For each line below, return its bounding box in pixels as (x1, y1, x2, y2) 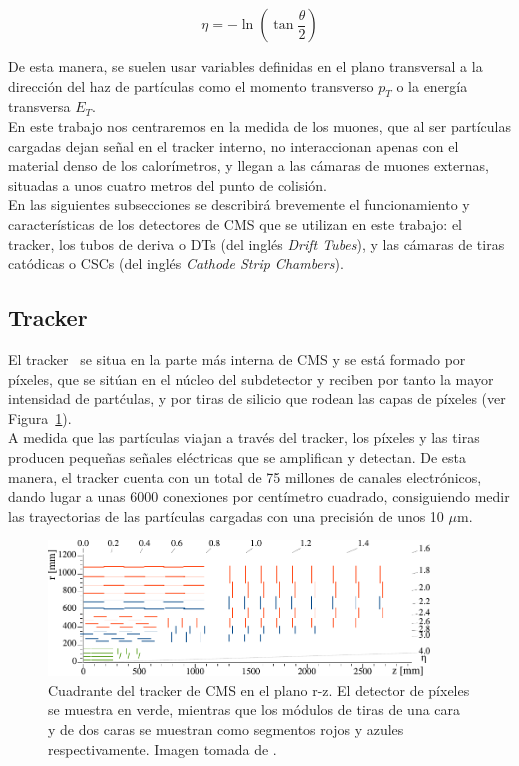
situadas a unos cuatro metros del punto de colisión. (8, 174, 327, 195)
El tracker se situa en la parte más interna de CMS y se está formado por (8, 348, 466, 369)
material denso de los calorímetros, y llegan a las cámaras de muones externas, (8, 155, 489, 176)
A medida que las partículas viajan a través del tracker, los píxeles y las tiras (8, 427, 480, 448)
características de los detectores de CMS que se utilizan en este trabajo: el (8, 213, 462, 234)
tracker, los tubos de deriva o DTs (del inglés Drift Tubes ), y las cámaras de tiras (8, 233, 505, 254)
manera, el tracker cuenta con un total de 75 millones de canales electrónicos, (8, 466, 482, 487)
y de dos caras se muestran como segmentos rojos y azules (48, 718, 404, 739)
